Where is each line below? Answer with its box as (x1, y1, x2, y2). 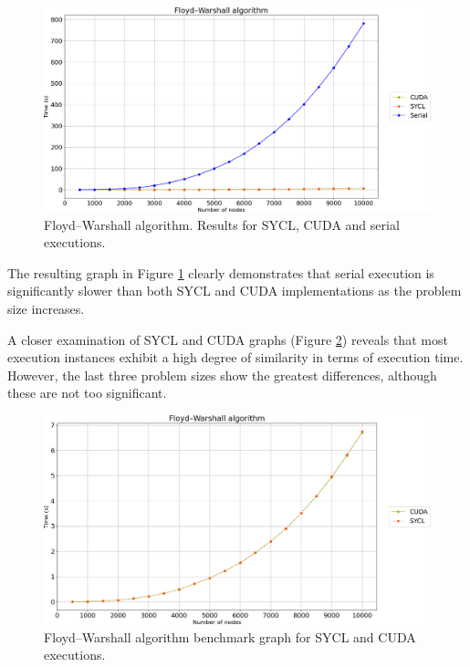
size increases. (7, 298, 85, 318)
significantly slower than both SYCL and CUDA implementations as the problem (7, 281, 462, 300)
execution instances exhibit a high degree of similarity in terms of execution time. (7, 348, 464, 367)
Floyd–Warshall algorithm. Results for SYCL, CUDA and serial (44, 214, 400, 234)
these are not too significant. (7, 383, 167, 402)
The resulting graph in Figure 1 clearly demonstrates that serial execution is (7, 263, 434, 282)
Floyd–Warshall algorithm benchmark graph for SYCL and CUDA (44, 627, 416, 646)
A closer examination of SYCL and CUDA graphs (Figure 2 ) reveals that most (7, 329, 448, 349)
